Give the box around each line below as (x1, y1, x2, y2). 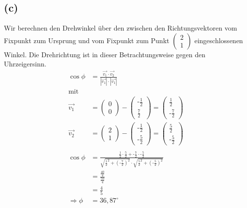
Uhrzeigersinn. (4, 59, 46, 69)
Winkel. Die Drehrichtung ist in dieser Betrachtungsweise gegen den (4, 49, 205, 59)
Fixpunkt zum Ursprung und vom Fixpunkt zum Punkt (4, 35, 170, 45)
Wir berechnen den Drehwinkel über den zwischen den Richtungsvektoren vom (4, 23, 237, 33)
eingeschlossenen (194, 35, 243, 45)
